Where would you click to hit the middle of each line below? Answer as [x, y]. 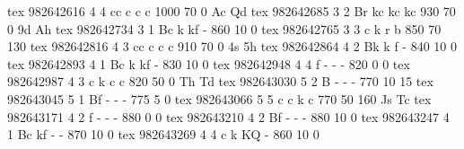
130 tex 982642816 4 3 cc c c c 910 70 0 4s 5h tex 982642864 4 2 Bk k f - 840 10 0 [232, 46]
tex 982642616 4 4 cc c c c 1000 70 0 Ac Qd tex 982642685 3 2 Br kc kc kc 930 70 [232, 11]
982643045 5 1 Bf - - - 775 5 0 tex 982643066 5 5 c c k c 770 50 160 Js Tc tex [219, 98]
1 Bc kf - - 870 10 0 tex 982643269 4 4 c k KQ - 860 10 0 [163, 134]
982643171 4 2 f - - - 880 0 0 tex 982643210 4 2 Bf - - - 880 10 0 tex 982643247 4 [228, 116]
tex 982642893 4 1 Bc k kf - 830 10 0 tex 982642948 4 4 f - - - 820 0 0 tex [209, 63]
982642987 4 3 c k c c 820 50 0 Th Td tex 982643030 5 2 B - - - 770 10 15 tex [220, 81]
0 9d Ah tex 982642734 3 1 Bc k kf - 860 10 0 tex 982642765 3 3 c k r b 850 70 [224, 28]
